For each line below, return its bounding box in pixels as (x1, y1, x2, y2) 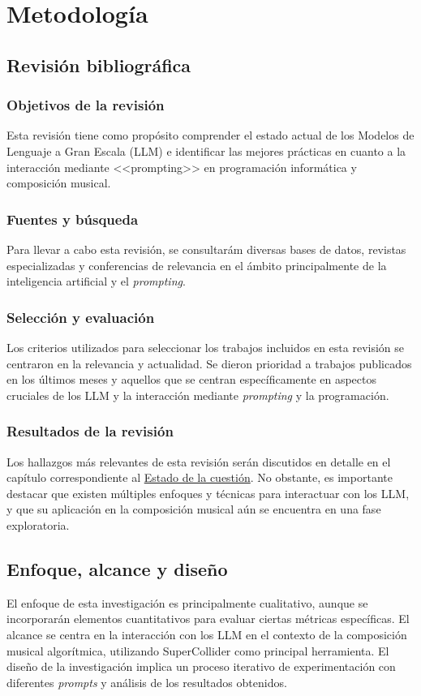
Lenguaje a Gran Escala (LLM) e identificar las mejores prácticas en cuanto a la (6, 142, 406, 159)
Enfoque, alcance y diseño (6, 556, 228, 581)
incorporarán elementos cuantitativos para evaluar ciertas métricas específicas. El (6, 610, 410, 627)
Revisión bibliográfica (6, 52, 191, 77)
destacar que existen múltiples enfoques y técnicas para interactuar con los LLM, (6, 484, 410, 501)
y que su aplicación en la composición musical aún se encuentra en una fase (6, 501, 381, 518)
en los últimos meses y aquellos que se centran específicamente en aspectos (6, 371, 377, 388)
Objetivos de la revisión (6, 95, 165, 115)
